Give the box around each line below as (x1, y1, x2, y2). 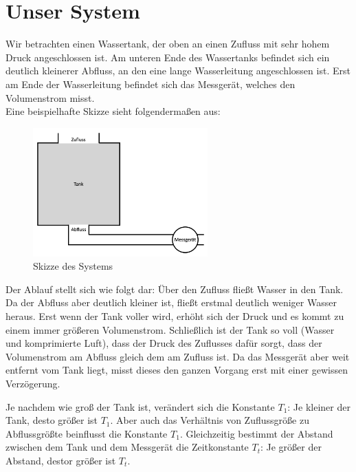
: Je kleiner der (287, 399, 351, 414)
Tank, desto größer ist (5, 413, 98, 427)
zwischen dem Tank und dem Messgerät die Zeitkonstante (5, 440, 249, 454)
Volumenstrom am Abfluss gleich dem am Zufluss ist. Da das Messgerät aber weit (5, 349, 350, 363)
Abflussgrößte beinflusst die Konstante (5, 426, 168, 440)
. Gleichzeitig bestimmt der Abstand (179, 426, 333, 440)
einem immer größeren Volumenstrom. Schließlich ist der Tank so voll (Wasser (5, 322, 335, 336)
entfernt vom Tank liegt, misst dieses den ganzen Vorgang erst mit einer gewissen (5, 363, 348, 377)
